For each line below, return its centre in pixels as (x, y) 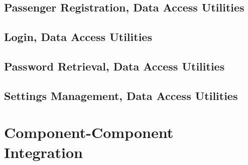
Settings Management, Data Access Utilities (121, 95)
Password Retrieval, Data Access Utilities (114, 66)
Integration (43, 152)
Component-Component (89, 132)
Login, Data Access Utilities (78, 37)
